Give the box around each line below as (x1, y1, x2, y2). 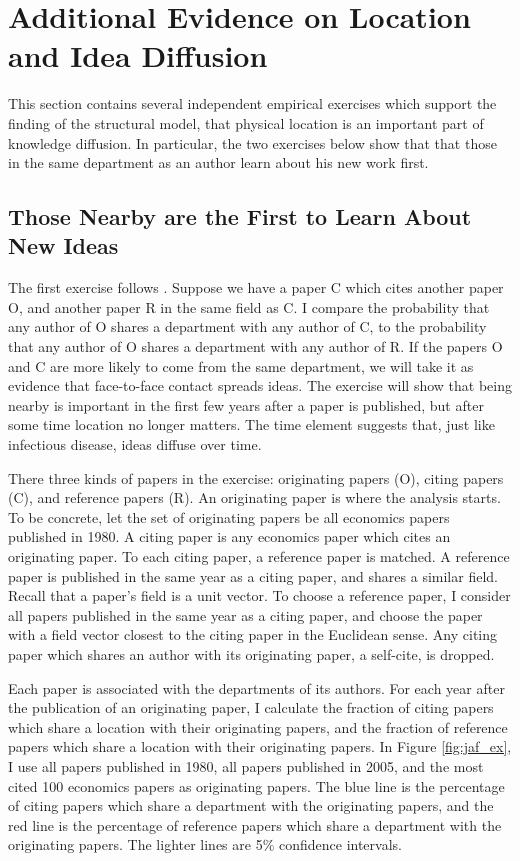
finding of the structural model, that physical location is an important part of (8, 112, 484, 133)
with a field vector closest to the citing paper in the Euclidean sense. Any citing (8, 624, 498, 645)
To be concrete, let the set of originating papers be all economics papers (8, 506, 450, 527)
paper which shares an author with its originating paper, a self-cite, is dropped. (8, 643, 495, 664)
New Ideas (8, 230, 119, 261)
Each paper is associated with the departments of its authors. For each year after (8, 677, 505, 698)
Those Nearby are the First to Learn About (8, 201, 472, 232)
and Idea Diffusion (8, 35, 268, 76)
